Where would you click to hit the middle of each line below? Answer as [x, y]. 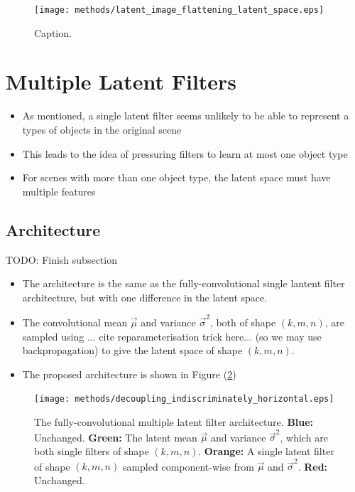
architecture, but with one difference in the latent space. [145, 297]
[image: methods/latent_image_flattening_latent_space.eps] [179, 10]
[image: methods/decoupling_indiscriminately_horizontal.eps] [184, 399]
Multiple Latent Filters [121, 81]
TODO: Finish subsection [61, 259]
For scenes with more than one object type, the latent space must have [176, 177]
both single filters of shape [92, 450]
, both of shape [243, 322]
